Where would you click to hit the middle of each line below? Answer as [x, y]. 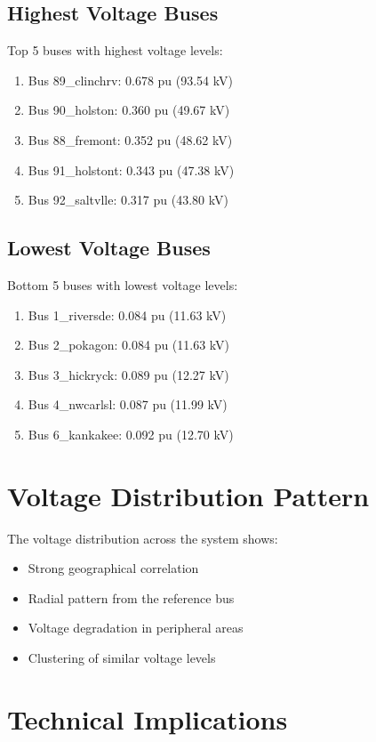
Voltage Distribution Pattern [188, 495]
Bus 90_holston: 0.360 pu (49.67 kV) [129, 110]
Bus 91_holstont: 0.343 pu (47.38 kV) [131, 169]
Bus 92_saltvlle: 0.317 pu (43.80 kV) [128, 200]
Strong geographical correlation [113, 568]
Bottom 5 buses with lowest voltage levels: [123, 284]
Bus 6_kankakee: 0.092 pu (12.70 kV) [131, 434]
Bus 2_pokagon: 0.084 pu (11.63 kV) [129, 345]
